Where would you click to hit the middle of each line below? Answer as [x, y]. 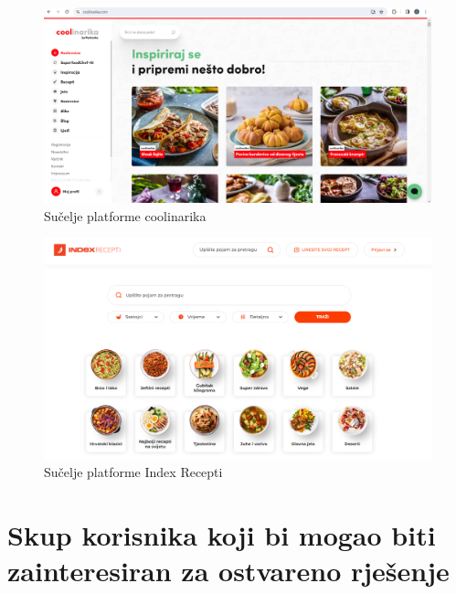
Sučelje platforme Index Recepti [133, 472]
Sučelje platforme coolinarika [125, 215]
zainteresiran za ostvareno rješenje [228, 571]
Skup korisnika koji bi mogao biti [222, 534]
